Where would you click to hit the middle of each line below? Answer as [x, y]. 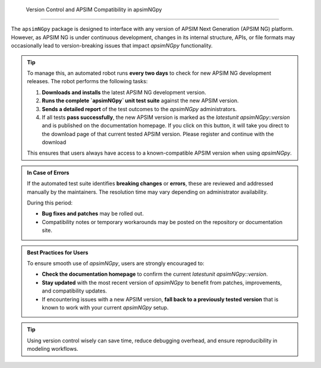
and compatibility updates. [74, 291]
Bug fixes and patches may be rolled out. [93, 213]
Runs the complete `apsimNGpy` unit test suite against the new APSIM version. [140, 100]
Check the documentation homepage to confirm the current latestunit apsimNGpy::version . [155, 274]
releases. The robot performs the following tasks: [87, 81]
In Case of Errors [48, 172]
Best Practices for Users [58, 252]
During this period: [50, 203]
